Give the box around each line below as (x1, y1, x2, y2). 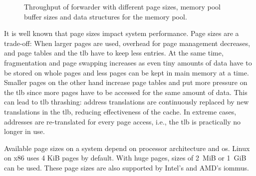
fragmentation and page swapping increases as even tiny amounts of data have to (4, 57, 252, 67)
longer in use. (4, 126, 45, 136)
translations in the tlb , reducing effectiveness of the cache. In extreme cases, (4, 106, 237, 116)
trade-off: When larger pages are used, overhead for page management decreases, (4, 37, 251, 48)
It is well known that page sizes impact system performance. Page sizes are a (4, 28, 239, 38)
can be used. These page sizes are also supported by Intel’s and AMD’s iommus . (4, 162, 249, 172)
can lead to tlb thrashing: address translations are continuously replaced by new (4, 96, 249, 107)
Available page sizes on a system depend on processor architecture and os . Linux (4, 142, 250, 153)
